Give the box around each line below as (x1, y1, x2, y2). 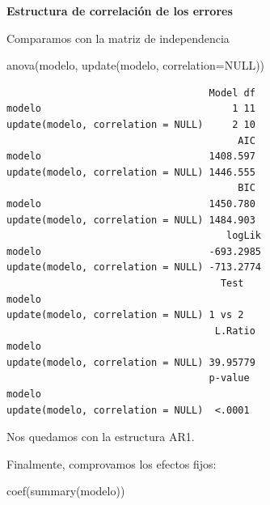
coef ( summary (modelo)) (6, 482, 125, 499)
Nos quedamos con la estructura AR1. (6, 428, 195, 445)
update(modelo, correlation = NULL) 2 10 (6, 118, 255, 130)
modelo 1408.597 (6, 151, 255, 163)
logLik (226, 230, 261, 242)
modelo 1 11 (6, 103, 255, 115)
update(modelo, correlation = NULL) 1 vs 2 (6, 309, 244, 321)
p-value (209, 372, 250, 384)
